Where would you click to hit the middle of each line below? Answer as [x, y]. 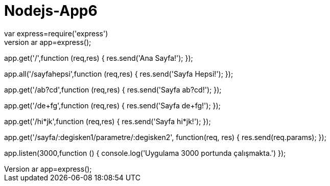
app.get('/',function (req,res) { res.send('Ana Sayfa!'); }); [99, 58]
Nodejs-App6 [51, 11]
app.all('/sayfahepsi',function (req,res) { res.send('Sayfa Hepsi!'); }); [119, 74]
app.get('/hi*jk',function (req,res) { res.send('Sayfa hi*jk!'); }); [108, 121]
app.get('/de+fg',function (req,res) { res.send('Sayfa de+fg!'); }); [112, 105]
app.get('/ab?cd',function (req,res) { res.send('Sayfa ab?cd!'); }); [113, 89]
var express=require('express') [56, 33]
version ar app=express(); [48, 42]
